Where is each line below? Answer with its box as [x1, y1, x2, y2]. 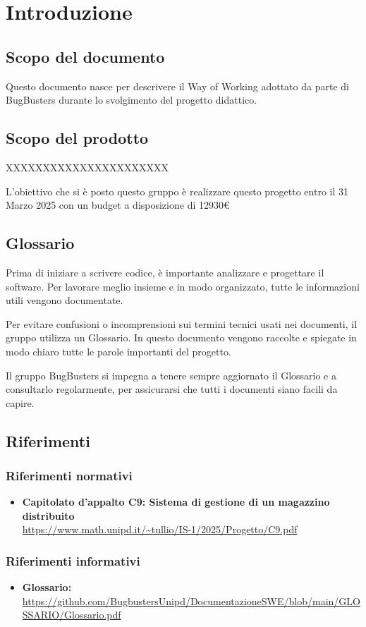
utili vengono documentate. [6, 293, 123, 308]
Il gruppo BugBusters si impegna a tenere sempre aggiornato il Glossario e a [6, 367, 336, 382]
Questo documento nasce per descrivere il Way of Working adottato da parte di [6, 78, 349, 93]
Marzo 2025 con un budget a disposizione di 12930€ [6, 197, 230, 212]
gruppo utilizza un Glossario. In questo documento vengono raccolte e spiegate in [6, 330, 357, 345]
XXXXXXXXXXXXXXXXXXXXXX [6, 159, 169, 174]
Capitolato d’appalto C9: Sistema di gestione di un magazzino [22, 494, 330, 509]
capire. [6, 395, 35, 410]
